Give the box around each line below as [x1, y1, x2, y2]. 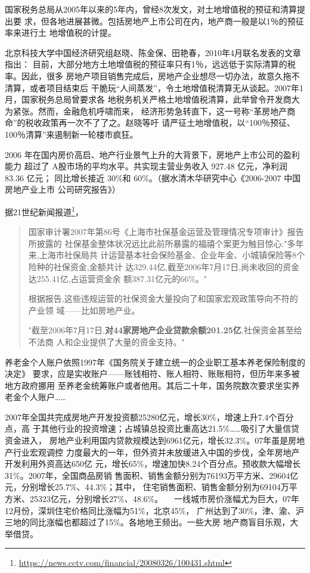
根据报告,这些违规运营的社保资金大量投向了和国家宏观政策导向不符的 [28, 292, 298, 305]
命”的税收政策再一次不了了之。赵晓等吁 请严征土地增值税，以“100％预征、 [5, 116, 295, 129]
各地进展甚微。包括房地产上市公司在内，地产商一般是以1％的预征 [49, 14, 304, 27]
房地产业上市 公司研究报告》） [5, 183, 120, 196]
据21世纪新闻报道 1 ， [5, 203, 83, 218]
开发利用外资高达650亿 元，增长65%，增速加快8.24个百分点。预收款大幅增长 [5, 457, 301, 470]
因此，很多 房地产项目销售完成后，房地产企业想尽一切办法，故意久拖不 [21, 69, 300, 82]
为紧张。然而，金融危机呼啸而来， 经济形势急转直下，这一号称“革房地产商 [5, 104, 296, 117]
